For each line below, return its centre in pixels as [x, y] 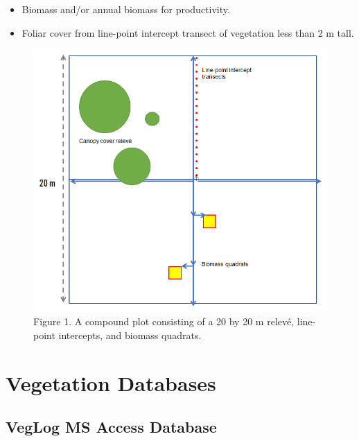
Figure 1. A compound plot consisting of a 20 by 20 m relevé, [164, 321]
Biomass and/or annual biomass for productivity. [126, 9]
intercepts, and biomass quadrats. [130, 335]
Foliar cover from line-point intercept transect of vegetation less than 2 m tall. [188, 32]
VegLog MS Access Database [111, 427]
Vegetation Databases [111, 382]
